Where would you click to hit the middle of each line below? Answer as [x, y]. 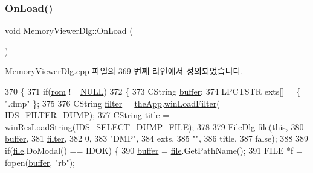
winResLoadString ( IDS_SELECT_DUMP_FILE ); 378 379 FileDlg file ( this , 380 [154, 126]
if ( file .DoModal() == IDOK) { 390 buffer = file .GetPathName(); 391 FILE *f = [154, 150]
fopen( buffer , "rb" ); [40, 162]
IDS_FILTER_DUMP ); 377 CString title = [87, 115]
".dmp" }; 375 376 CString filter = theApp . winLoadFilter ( [112, 103]
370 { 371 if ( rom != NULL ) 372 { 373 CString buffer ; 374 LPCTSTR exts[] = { [153, 91]
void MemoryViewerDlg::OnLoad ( [69, 30]
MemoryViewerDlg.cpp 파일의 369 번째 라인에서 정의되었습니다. [124, 71]
